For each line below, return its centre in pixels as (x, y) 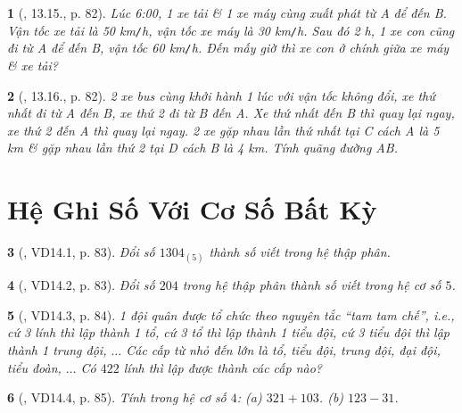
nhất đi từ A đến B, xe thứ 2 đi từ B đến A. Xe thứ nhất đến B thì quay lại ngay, (231, 113)
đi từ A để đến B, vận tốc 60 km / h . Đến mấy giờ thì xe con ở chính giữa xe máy (228, 48)
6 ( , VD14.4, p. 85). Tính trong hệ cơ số (117, 397)
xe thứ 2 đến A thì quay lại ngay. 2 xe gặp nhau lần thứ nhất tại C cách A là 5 (223, 130)
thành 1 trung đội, (57, 349)
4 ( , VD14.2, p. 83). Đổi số (81, 285)
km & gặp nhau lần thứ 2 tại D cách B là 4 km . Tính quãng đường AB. (202, 148)
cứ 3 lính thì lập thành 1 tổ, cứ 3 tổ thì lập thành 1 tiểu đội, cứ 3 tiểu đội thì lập (228, 332)
